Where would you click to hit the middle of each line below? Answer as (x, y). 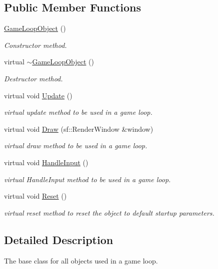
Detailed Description (59, 239)
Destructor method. (33, 78)
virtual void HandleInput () (46, 162)
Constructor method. (35, 45)
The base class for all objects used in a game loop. (81, 260)
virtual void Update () (38, 95)
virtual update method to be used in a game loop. (78, 112)
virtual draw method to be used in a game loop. (76, 145)
